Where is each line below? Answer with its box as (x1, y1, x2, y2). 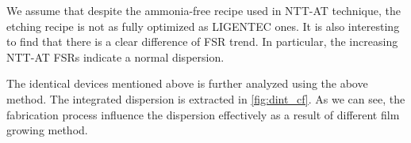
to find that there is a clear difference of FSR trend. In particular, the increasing (6, 33, 398, 50)
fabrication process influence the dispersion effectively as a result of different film (6, 106, 400, 122)
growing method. (6, 122, 88, 138)
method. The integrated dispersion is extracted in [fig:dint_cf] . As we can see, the (6, 90, 405, 107)
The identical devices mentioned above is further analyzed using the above (6, 75, 368, 92)
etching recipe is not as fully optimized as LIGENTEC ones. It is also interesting (6, 17, 400, 34)
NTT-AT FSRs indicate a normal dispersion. (6, 48, 225, 65)
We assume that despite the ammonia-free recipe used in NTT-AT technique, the (6, 2, 401, 18)
